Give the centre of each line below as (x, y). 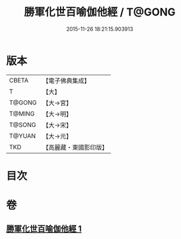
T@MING (22, 113)
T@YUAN (23, 136)
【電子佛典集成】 (66, 81)
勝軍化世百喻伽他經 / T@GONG (100, 12)
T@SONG (23, 125)
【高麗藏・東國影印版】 (75, 147)
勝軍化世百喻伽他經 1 (44, 229)
